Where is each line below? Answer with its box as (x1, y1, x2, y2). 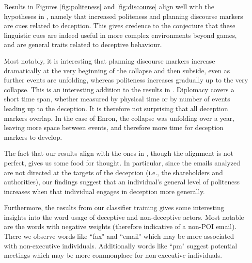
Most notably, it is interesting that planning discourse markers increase (4, 55, 215, 66)
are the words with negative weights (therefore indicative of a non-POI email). (4, 221, 236, 231)
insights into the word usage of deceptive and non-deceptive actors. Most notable (4, 212, 244, 222)
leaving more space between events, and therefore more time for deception (4, 122, 223, 132)
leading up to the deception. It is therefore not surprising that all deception (4, 103, 228, 113)
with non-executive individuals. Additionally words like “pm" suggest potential (4, 240, 237, 250)
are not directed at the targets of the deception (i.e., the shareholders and (4, 167, 223, 177)
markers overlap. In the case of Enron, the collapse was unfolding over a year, (4, 113, 235, 123)
